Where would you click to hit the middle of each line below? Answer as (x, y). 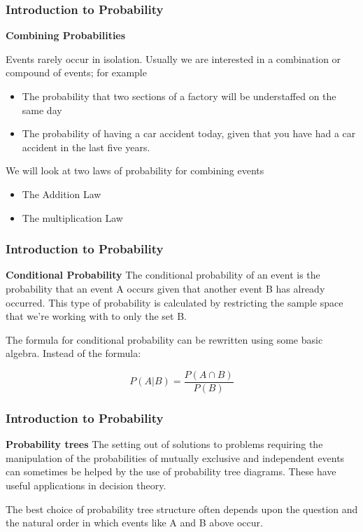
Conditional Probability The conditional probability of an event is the (163, 275)
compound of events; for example (76, 72)
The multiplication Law (72, 217)
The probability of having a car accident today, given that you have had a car (189, 133)
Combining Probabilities (66, 35)
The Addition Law (62, 194)
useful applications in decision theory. (86, 485)
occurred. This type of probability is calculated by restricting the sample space (175, 302)
